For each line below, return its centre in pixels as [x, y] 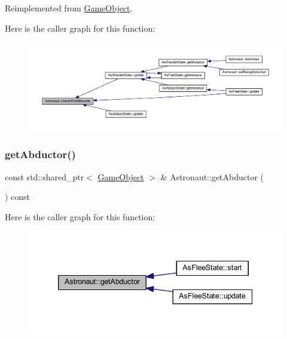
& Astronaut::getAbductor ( [212, 176]
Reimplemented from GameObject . [69, 8]
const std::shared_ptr [45, 176]
